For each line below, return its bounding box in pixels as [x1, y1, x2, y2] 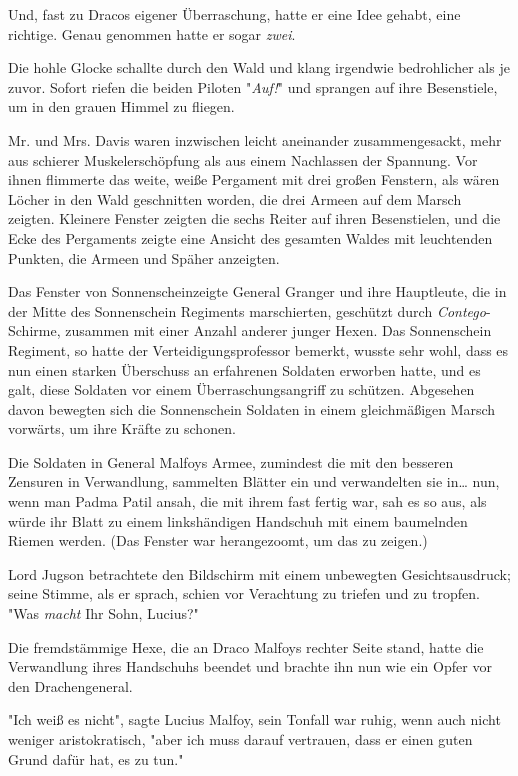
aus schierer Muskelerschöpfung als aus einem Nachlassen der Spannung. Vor [8, 149, 478, 170]
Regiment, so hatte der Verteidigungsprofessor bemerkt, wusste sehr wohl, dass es [8, 339, 509, 360]
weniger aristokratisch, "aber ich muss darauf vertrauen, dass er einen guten [8, 729, 473, 749]
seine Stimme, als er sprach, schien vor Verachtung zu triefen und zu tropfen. [8, 583, 480, 604]
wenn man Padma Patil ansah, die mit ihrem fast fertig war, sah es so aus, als [8, 491, 487, 512]
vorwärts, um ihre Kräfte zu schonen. [8, 418, 236, 439]
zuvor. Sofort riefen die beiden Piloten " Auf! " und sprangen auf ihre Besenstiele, [8, 76, 498, 97]
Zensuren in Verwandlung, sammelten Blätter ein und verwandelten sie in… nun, [8, 471, 500, 492]
